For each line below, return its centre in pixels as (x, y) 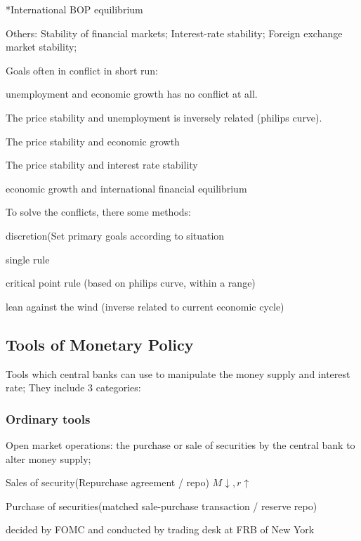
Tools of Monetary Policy (100, 344)
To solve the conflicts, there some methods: (98, 212)
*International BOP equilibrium (74, 9)
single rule (28, 259)
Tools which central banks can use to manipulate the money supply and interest (178, 373)
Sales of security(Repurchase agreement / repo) (107, 482)
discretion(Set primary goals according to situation (115, 235)
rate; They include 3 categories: (73, 387)
